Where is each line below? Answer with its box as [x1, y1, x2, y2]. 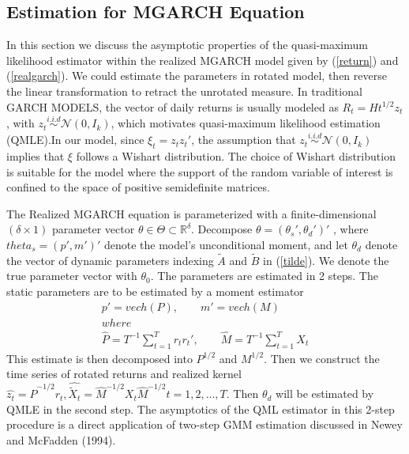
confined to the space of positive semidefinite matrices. [6, 179, 270, 195]
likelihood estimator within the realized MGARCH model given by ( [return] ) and [6, 51, 399, 68]
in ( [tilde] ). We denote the [263, 252, 389, 268]
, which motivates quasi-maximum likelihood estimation [111, 115, 381, 131]
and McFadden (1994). [6, 432, 116, 448]
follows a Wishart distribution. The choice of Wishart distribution [76, 148, 396, 164]
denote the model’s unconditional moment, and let [103, 236, 348, 252]
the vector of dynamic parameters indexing [6, 252, 214, 268]
